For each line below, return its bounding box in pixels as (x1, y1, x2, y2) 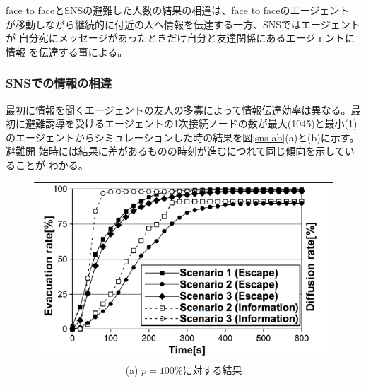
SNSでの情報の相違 (6, 74, 112, 92)
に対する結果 (182, 363, 242, 378)
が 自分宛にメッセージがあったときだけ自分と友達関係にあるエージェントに (6, 30, 355, 45)
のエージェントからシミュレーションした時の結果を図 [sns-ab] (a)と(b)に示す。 (6, 129, 360, 144)
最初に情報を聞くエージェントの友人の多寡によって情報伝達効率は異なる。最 (6, 102, 361, 117)
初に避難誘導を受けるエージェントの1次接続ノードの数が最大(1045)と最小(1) (6, 116, 358, 131)
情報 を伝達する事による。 (6, 44, 128, 59)
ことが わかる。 (15, 157, 88, 172)
